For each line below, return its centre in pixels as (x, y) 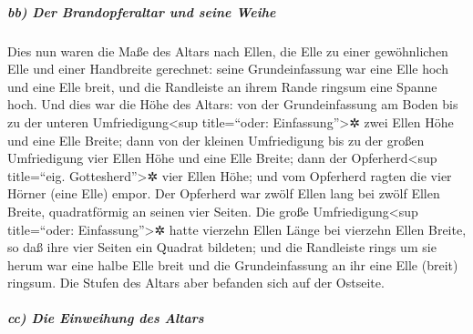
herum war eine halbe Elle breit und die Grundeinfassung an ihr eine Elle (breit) (233, 264)
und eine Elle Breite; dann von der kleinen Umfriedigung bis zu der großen (216, 140)
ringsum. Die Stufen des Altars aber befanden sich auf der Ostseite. (196, 283)
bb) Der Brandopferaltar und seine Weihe (142, 11)
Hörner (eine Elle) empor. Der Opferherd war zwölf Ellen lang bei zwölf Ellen (224, 193)
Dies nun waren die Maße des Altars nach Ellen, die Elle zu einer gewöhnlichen (228, 51)
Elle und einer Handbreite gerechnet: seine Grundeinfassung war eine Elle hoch (228, 69)
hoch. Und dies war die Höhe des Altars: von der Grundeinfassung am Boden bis (233, 104)
